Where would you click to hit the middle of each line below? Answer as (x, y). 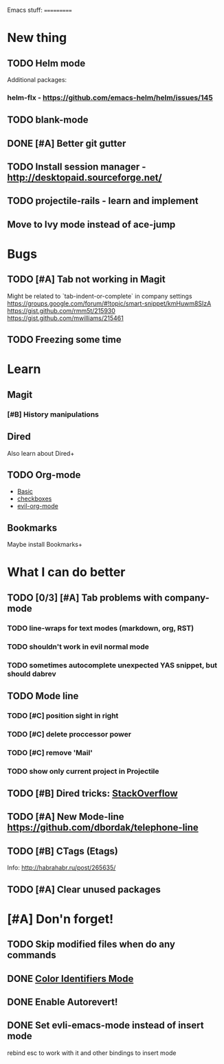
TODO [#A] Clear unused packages (84, 889)
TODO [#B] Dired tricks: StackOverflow (92, 793)
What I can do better (66, 572)
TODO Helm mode (46, 63)
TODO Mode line (43, 696)
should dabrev (32, 674)
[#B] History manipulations (53, 414)
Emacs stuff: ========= (40, 10)
